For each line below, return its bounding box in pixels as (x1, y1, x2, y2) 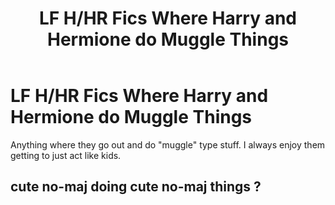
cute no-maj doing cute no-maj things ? (10, 178, 262, 196)
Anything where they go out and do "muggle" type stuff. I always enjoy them (10, 138, 326, 151)
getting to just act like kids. (10, 149, 122, 161)
